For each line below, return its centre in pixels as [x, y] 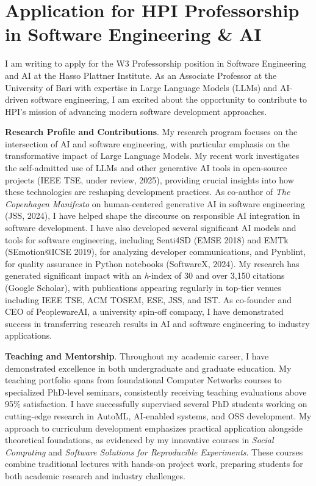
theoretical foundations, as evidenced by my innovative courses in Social [139, 440]
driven [17, 99]
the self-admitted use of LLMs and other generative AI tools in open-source [146, 168]
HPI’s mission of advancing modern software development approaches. [136, 111]
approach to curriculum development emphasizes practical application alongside [154, 428]
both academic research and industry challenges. [95, 475]
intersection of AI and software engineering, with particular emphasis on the [147, 143]
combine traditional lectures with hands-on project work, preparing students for [154, 464]
